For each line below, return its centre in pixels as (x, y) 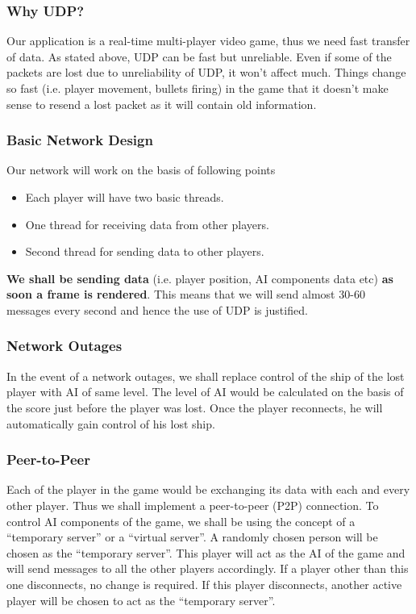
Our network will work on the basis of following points (141, 170)
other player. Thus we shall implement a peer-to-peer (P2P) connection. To (193, 505)
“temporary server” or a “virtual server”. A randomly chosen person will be (192, 537)
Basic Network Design (80, 140)
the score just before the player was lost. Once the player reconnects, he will (195, 407)
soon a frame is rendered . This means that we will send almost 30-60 (186, 294)
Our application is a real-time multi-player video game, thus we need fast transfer (208, 41)
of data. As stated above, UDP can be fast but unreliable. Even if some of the (199, 56)
